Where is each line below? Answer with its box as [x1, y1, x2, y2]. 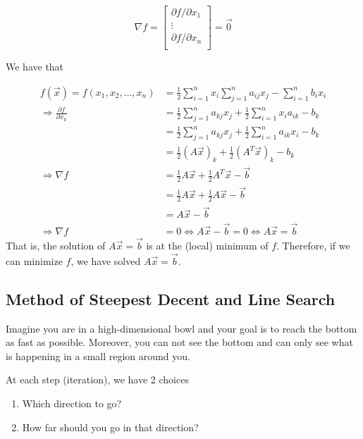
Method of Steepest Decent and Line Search [6, 287, 336, 309]
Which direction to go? [22, 395, 122, 410]
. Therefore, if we [276, 237, 350, 252]
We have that [6, 59, 64, 74]
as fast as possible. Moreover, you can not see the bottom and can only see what [6, 335, 353, 350]
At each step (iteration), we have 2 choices [6, 372, 189, 387]
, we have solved [70, 253, 141, 268]
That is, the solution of [6, 237, 106, 252]
